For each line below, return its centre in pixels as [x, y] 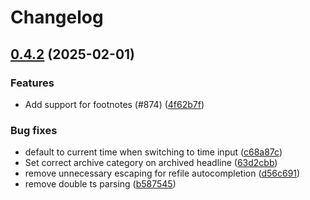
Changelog [57, 17]
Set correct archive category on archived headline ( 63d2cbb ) [151, 163]
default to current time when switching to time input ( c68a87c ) [153, 152]
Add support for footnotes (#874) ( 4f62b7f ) [114, 104]
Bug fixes [34, 130]
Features [32, 83]
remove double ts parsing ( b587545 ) [100, 184]
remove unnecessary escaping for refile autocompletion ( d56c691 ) [162, 173]
